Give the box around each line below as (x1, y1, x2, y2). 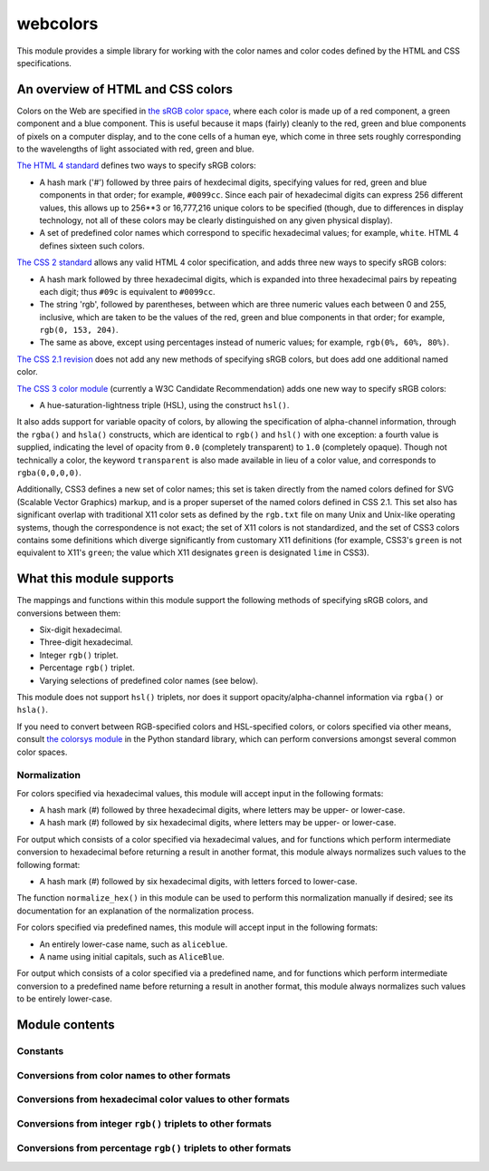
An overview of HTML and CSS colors (16, 82, 234, 97)
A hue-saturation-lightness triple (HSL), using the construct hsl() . (39, 400, 290, 411)
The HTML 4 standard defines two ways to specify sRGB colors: (16, 160, 257, 171)
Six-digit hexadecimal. (39, 624, 122, 635)
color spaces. (16, 747, 68, 757)
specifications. (16, 57, 72, 68)
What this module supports (16, 571, 174, 587)
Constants (16, 1044, 64, 1057)
